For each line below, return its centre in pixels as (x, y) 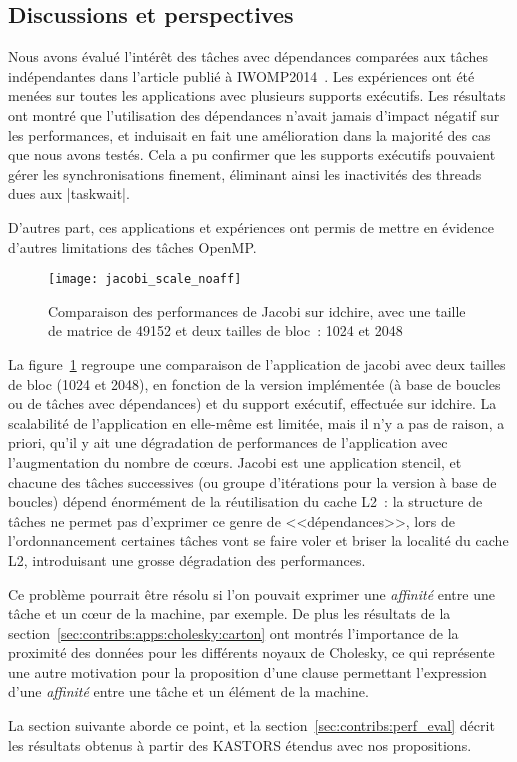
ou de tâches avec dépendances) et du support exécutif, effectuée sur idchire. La (252, 403)
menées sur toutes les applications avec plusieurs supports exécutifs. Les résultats (257, 95)
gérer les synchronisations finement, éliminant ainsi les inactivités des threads (245, 173)
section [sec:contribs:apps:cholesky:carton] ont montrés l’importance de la (233, 632)
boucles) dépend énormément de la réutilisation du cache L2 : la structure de (245, 501)
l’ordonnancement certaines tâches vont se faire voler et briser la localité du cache (258, 540)
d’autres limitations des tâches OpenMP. (132, 246)
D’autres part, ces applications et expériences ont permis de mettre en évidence (251, 226)
